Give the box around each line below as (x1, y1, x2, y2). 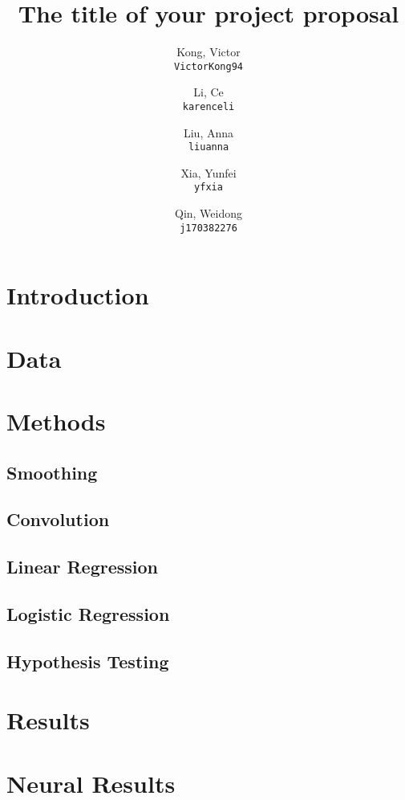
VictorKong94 (174, 60, 243, 72)
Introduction (6, 279, 149, 312)
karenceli (182, 100, 235, 112)
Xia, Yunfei (180, 164, 237, 181)
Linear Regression (6, 554, 158, 579)
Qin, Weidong (174, 205, 243, 222)
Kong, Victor (176, 43, 241, 60)
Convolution (6, 507, 110, 532)
